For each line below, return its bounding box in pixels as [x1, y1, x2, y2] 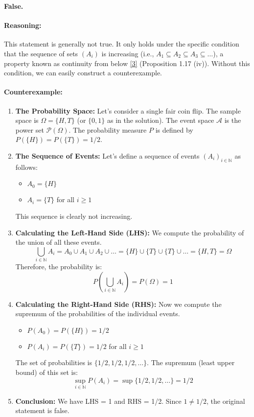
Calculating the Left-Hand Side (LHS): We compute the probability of [15, 227, 244, 237]
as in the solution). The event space [107, 115, 214, 125]
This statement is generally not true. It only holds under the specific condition [4, 39, 239, 49]
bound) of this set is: [15, 367, 78, 377]
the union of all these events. [15, 237, 102, 247]
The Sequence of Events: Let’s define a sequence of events [15, 150, 200, 161]
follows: [15, 162, 38, 172]
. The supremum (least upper [147, 357, 235, 368]
